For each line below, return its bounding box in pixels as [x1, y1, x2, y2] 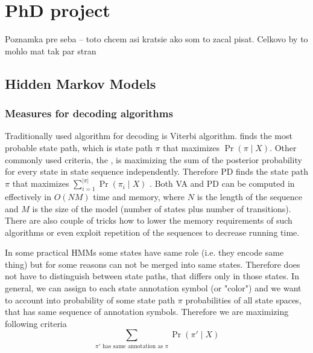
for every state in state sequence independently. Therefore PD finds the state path [5, 165, 308, 178]
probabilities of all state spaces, [185, 293, 302, 306]
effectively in [5, 190, 51, 202]
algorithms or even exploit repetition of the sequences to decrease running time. [5, 225, 300, 238]
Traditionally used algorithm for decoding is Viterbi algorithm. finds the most [5, 129, 292, 142]
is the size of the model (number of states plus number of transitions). [32, 202, 291, 215]
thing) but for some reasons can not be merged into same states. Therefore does [5, 257, 300, 270]
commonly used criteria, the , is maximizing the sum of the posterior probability [5, 153, 302, 166]
